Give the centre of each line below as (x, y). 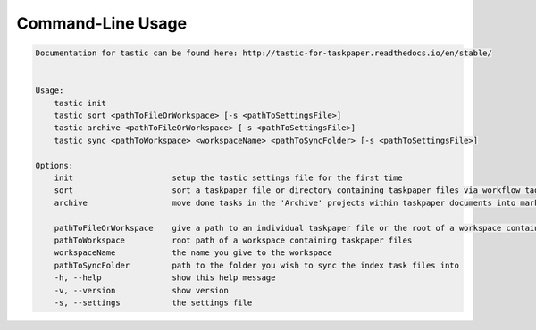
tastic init (80, 103)
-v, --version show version (142, 290)
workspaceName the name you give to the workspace (193, 253)
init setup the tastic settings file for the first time (229, 178)
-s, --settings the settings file (153, 302)
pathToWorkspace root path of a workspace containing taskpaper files (233, 240)
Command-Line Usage (102, 23)
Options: (54, 165)
